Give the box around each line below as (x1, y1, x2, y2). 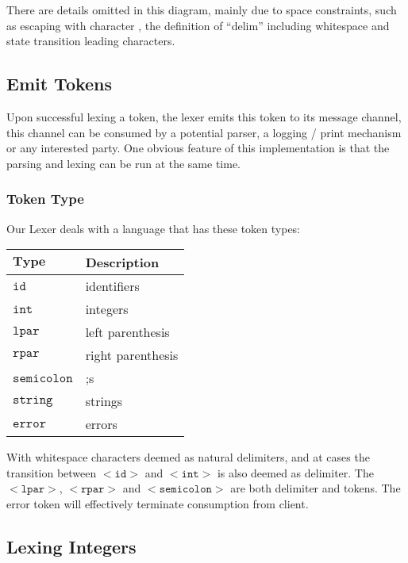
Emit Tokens (6, 71, 113, 96)
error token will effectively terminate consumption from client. (6, 495, 309, 511)
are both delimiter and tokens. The (230, 480, 401, 496)
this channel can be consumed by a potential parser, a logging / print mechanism (6, 124, 402, 140)
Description (85, 253, 160, 272)
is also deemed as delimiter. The (217, 464, 374, 481)
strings (85, 392, 123, 411)
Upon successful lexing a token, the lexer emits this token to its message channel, (6, 108, 402, 124)
